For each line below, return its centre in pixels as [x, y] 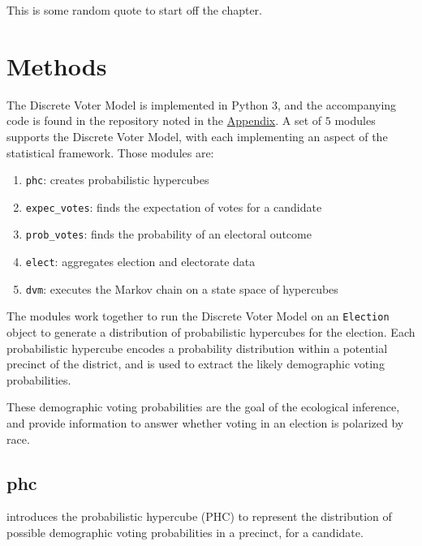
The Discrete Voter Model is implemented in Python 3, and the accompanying [202, 104]
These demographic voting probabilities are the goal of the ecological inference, [203, 407]
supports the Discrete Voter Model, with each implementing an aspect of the [197, 136]
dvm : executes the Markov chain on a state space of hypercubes [182, 288]
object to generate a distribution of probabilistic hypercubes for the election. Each [211, 332]
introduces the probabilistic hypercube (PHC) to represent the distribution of [199, 516]
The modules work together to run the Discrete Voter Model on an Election [198, 316]
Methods [57, 65]
